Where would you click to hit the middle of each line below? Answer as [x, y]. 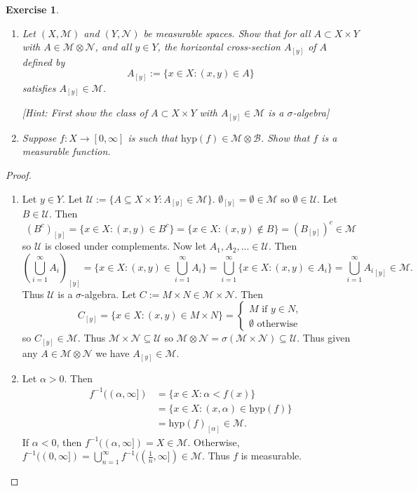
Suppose [39, 137]
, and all [113, 47]
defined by [43, 61]
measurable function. [66, 151]
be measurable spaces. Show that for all [227, 33]
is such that [153, 137]
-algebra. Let [109, 294]
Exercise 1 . [32, 9]
